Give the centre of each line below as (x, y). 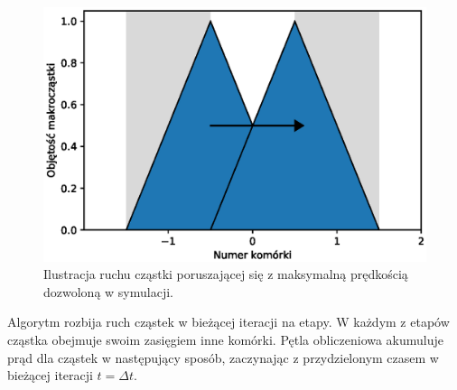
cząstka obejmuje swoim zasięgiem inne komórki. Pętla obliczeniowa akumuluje (226, 339)
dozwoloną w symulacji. (108, 291)
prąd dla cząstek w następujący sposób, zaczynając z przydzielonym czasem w (223, 357)
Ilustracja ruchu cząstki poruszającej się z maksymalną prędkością (226, 274)
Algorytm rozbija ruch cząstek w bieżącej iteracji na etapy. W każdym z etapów (228, 322)
